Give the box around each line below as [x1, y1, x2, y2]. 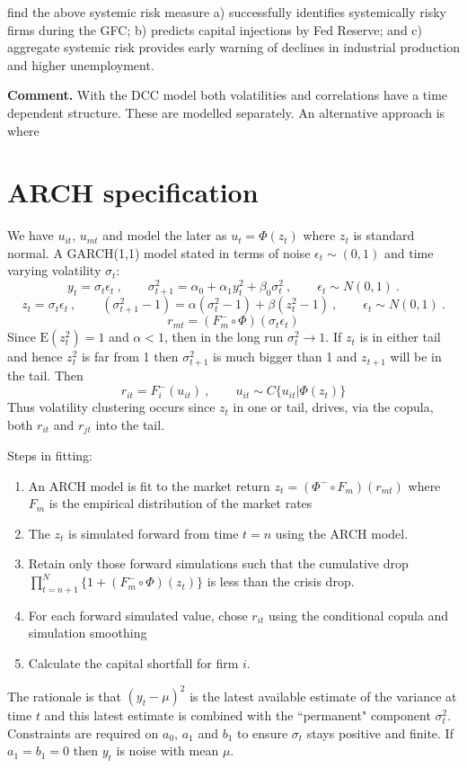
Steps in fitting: [7, 446, 93, 465]
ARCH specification [7, 174, 259, 210]
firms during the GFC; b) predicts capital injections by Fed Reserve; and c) [7, 20, 422, 39]
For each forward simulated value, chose [28, 605, 248, 624]
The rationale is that [7, 686, 121, 705]
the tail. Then [7, 366, 84, 385]
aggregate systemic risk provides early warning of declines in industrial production [7, 38, 460, 57]
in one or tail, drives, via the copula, [233, 397, 434, 416]
